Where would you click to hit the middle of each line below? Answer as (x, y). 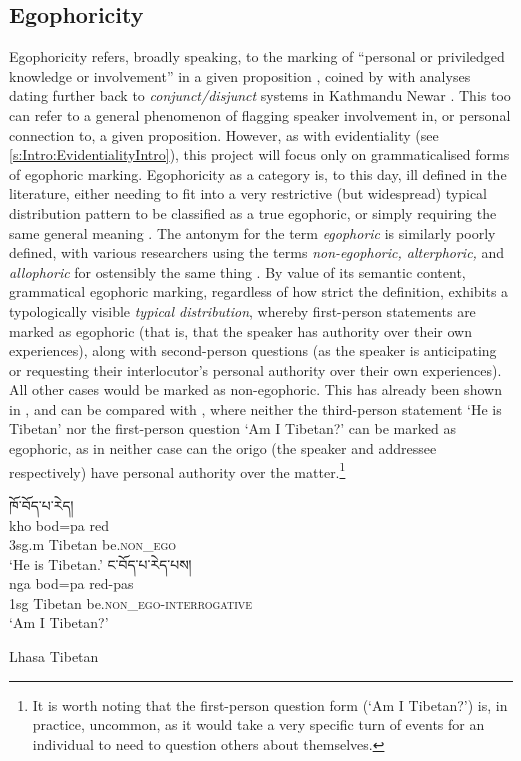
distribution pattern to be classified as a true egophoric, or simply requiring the (253, 212)
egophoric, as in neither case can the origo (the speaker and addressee (223, 448)
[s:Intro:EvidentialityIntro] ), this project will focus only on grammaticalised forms (259, 154)
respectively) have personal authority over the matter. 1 (177, 470)
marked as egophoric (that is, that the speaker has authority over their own (240, 330)
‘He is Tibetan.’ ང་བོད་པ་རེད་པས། (100, 563)
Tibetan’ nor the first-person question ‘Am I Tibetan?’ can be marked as (232, 428)
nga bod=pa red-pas (71, 583)
